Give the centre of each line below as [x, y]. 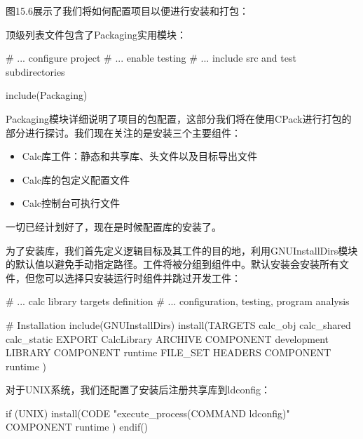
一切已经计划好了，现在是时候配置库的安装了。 [114, 226]
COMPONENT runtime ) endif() [77, 427]
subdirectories [35, 71]
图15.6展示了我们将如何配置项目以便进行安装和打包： [127, 11]
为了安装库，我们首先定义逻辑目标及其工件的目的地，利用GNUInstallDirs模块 [182, 250]
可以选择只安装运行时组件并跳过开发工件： [143, 277]
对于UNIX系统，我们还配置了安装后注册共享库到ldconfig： [138, 390]
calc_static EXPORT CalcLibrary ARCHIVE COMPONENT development [167, 338]
